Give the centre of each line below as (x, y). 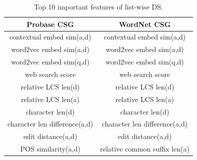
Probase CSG (50, 24)
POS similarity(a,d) (50, 149)
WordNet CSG (145, 24)
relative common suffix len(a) (145, 149)
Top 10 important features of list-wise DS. (98, 6)
